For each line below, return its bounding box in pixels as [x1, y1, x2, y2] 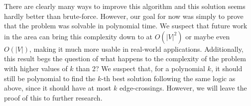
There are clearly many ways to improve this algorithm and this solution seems [4, 1, 246, 11]
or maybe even [185, 31, 230, 41]
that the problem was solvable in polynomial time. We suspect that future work [4, 20, 248, 31]
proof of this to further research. [4, 92, 103, 103]
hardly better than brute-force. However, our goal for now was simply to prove [4, 10, 244, 21]
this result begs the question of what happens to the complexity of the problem [4, 53, 246, 64]
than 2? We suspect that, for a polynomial [76, 63, 205, 73]
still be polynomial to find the [4, 73, 96, 83]
